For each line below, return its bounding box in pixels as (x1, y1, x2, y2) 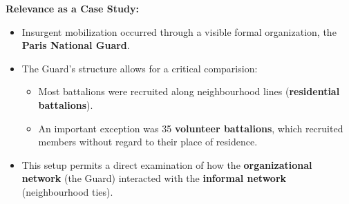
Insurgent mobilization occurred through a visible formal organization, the (21, 24, 337, 39)
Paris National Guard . (21, 38, 130, 52)
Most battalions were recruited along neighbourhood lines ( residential (38, 84, 340, 99)
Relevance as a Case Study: (6, 1, 139, 15)
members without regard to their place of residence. (38, 134, 258, 149)
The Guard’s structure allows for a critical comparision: (21, 61, 258, 75)
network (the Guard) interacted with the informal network (21, 171, 287, 185)
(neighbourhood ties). (21, 184, 113, 198)
